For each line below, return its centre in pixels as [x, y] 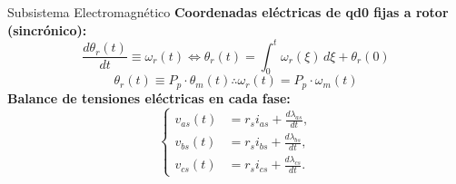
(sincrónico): [47, 29]
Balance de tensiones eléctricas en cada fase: [149, 97]
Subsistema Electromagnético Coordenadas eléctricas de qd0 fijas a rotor [228, 12]
